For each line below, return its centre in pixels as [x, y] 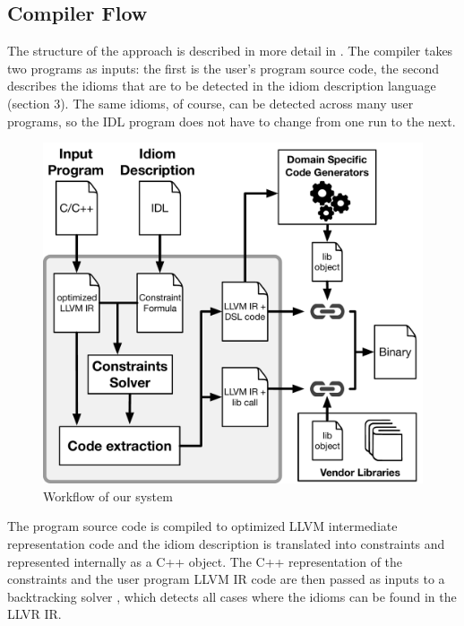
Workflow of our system [108, 496]
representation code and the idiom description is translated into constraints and [226, 544]
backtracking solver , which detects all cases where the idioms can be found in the [232, 596]
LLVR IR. [34, 614]
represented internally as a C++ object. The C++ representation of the [205, 561]
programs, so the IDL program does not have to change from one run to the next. [232, 121]
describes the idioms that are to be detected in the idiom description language [222, 86]
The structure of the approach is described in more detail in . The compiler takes [230, 51]
